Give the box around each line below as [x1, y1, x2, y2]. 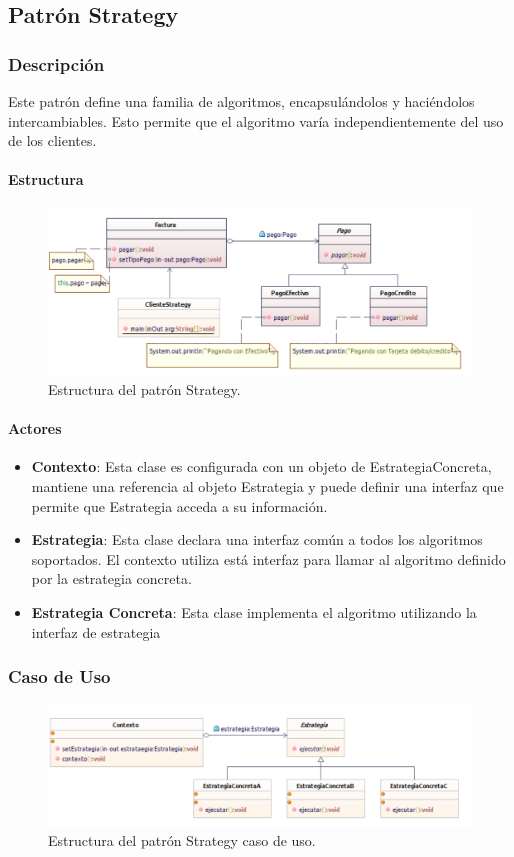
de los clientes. [8, 130, 97, 151]
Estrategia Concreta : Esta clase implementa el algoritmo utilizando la [31, 601, 477, 622]
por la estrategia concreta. [31, 568, 192, 589]
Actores [8, 418, 62, 439]
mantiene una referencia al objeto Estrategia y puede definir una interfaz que [31, 476, 504, 497]
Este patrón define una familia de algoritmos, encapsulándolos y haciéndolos [8, 91, 475, 111]
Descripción [8, 51, 105, 76]
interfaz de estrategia [31, 621, 161, 642]
